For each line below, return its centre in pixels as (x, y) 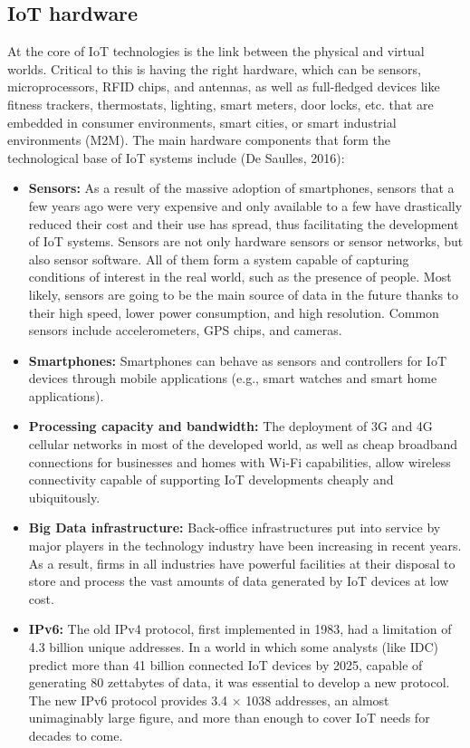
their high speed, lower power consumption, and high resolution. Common (234, 312)
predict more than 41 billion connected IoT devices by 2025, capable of (225, 664)
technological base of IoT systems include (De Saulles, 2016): (176, 157)
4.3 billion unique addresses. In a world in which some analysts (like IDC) (234, 647)
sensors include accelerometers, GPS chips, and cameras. (185, 330)
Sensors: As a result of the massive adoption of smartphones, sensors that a (241, 188)
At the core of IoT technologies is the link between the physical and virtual (216, 51)
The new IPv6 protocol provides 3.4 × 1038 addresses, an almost (209, 700)
